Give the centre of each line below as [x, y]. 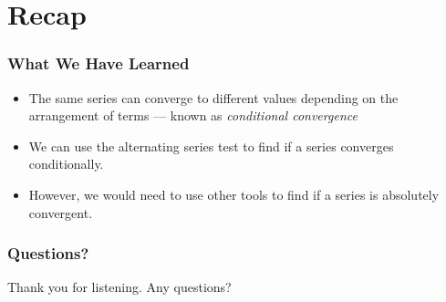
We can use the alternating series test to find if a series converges [211, 146]
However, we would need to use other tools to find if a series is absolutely [234, 194]
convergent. [61, 212]
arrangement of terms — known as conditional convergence [193, 115]
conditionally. [66, 164]
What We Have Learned [99, 63]
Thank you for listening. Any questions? [119, 287]
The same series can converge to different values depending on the [213, 97]
